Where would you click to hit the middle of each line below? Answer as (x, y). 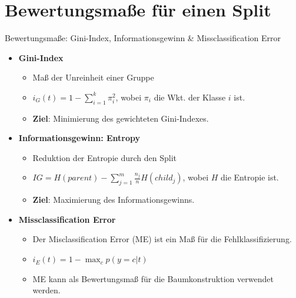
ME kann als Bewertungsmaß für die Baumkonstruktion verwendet (153, 278)
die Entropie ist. (250, 177)
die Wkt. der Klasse (190, 97)
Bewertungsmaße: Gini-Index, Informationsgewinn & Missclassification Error (143, 38)
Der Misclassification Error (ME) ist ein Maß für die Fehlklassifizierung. (162, 239)
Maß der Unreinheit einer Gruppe (93, 77)
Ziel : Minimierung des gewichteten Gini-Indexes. (121, 118)
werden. (46, 290)
